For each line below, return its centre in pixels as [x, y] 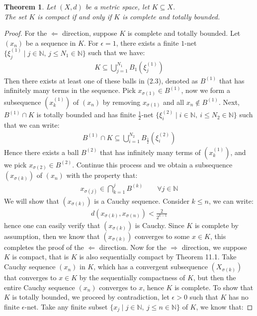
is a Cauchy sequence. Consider [142, 200]
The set [15, 16]
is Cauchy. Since [160, 225]
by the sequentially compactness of [132, 277]
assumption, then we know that [52, 236]
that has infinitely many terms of [150, 152]
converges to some [162, 236]
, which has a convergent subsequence [151, 267]
